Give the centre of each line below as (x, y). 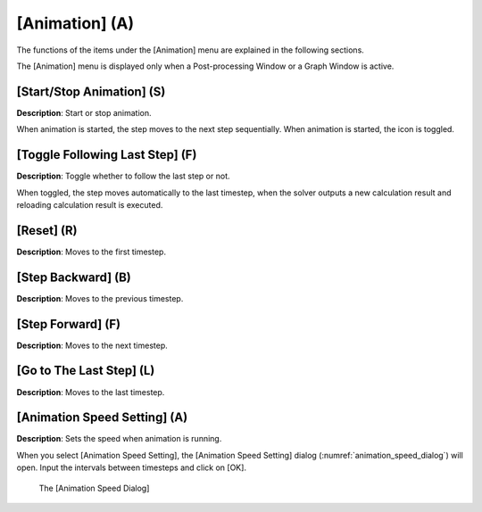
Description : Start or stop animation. (84, 112)
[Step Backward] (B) (74, 277)
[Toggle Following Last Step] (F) (107, 155)
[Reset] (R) (47, 231)
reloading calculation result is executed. (90, 204)
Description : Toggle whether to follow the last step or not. (123, 176)
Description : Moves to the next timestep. (92, 345)
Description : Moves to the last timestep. (91, 392)
